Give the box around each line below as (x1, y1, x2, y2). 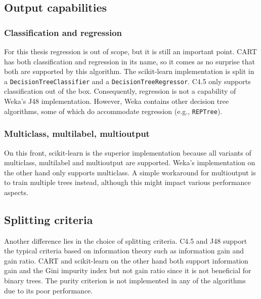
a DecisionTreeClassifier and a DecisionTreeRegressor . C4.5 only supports (4, 76, 251, 86)
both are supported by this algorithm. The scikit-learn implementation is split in (4, 66, 254, 77)
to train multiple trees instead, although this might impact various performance (4, 177, 251, 188)
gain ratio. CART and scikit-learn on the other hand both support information (4, 255, 248, 266)
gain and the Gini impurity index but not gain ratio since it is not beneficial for (4, 265, 251, 276)
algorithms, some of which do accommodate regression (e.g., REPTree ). (4, 105, 223, 116)
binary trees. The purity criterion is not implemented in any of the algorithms (4, 275, 246, 286)
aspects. (4, 186, 28, 197)
